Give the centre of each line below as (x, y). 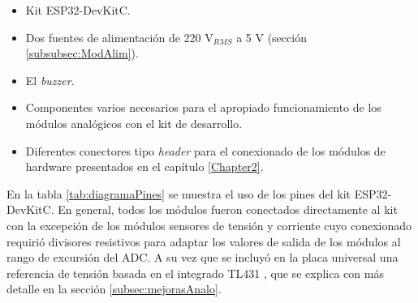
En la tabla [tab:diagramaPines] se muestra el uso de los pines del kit (179, 193)
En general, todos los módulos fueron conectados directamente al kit (228, 209)
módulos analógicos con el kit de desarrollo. (134, 123)
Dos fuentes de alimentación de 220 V (119, 37)
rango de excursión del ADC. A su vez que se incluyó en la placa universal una (203, 257)
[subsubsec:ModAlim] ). (82, 53)
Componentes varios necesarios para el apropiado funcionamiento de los (203, 107)
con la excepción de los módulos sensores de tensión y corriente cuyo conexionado (209, 225)
